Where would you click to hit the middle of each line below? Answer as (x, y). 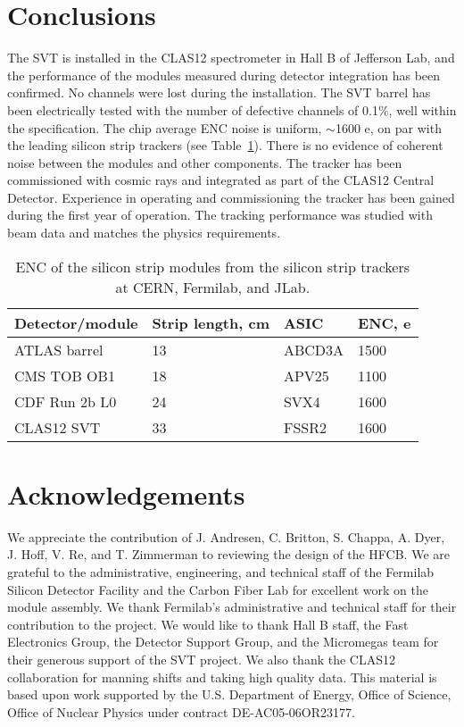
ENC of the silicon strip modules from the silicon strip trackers (212, 266)
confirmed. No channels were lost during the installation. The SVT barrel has (219, 92)
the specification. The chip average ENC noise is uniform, (165, 127)
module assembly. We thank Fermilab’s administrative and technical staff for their (232, 607)
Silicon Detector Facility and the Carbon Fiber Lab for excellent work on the (218, 589)
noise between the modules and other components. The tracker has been (205, 162)
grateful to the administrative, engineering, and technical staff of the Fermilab (221, 571)
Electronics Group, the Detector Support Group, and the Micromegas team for (223, 642)
